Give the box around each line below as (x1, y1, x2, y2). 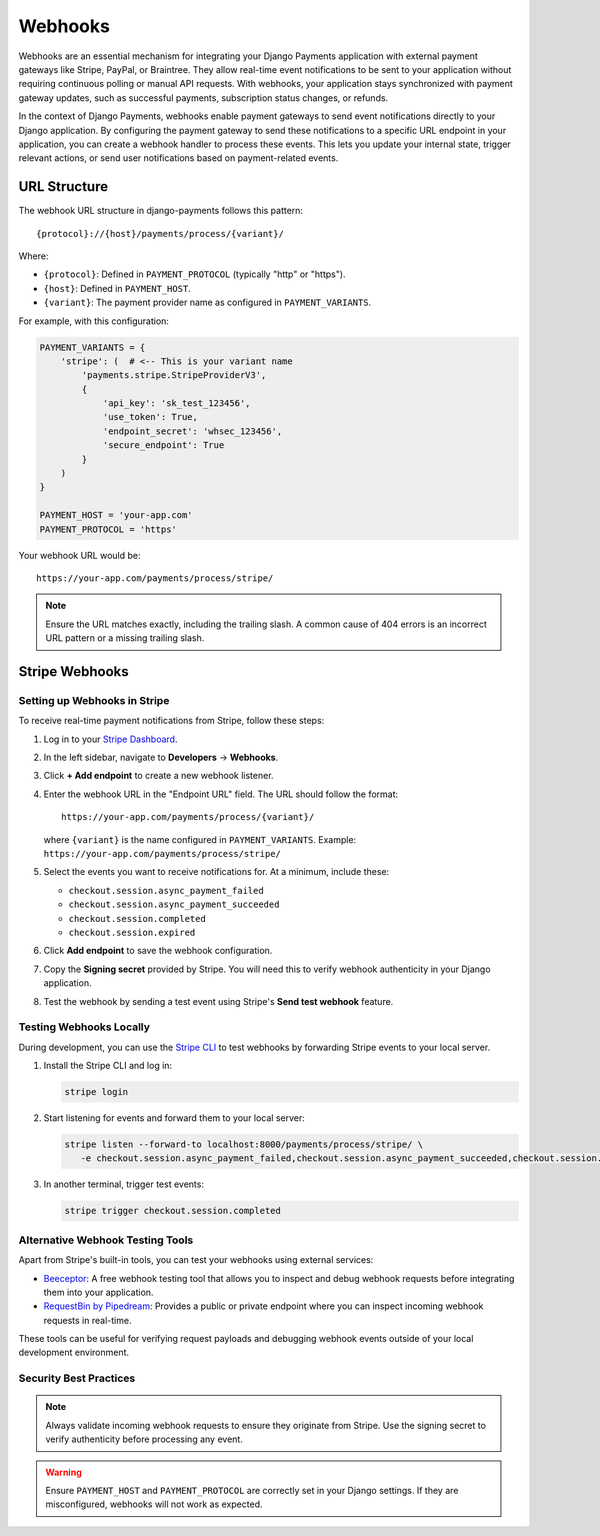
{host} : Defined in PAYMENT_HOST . (43, 282, 192, 294)
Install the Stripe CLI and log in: (43, 1060, 173, 1072)
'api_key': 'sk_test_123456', (102, 398, 251, 409)
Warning (45, 1466, 82, 1478)
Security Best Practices (18, 1371, 136, 1385)
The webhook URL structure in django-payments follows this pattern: (18, 205, 304, 217)
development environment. (18, 1346, 130, 1359)
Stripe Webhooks (18, 663, 129, 680)
